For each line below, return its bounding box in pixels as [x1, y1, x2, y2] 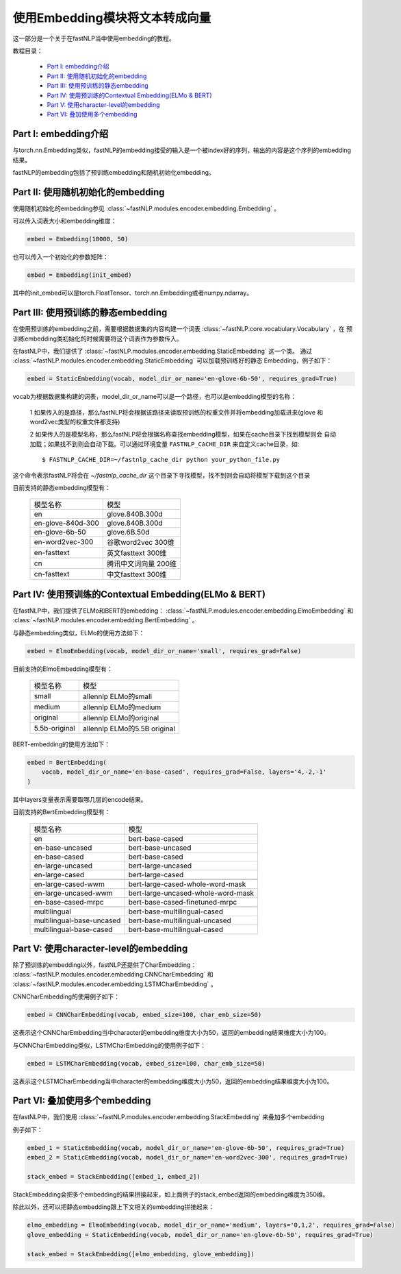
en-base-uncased [34, 843, 92, 853]
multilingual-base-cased [34, 924, 113, 934]
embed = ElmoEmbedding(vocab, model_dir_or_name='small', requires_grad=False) [27, 647, 302, 654]
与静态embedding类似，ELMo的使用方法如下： [12, 628, 145, 637]
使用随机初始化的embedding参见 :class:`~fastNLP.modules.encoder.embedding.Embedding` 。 [12, 204, 281, 212]
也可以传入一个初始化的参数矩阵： [12, 253, 109, 261]
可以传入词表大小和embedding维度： [12, 217, 117, 225]
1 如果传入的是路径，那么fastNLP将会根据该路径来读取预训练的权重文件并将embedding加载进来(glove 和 [29, 408, 324, 416]
